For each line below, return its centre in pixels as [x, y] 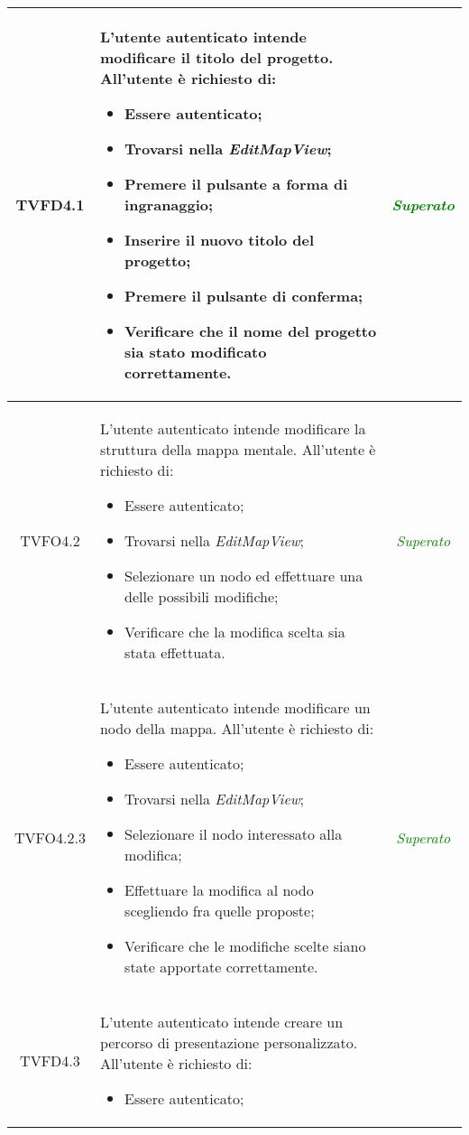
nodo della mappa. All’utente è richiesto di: [237, 728]
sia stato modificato [196, 352]
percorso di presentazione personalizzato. [229, 1042]
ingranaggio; [169, 205]
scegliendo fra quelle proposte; [220, 911]
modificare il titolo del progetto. [216, 57]
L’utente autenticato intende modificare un [235, 707]
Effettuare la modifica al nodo [219, 890]
